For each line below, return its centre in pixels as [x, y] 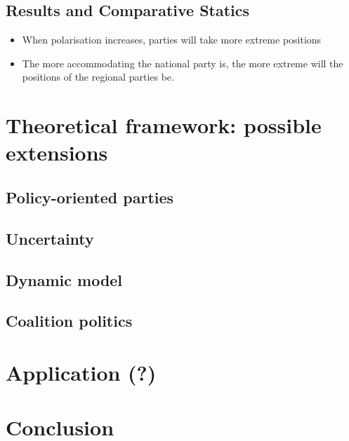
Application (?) [81, 372]
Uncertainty [50, 238]
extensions [57, 152]
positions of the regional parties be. [98, 77]
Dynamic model [64, 279]
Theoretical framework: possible [164, 125]
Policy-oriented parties [90, 197]
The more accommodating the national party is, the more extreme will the [183, 63]
